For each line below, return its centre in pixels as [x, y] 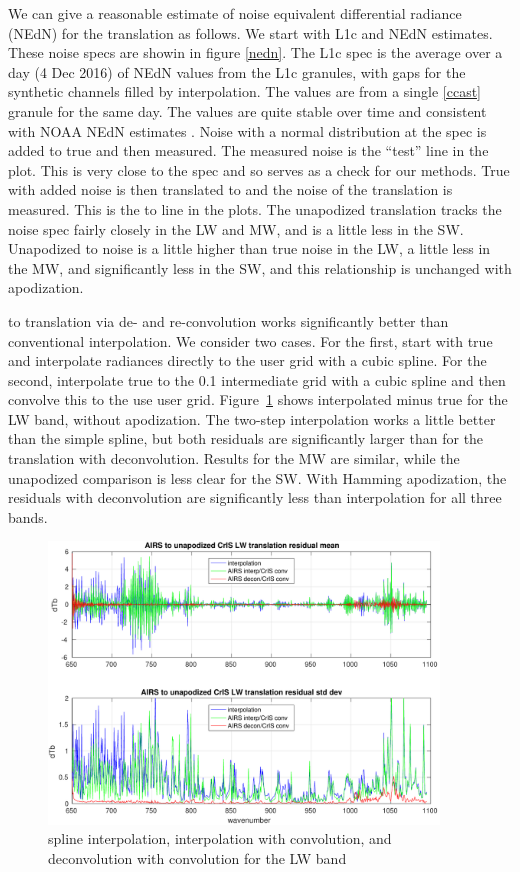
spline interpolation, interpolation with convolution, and [220, 838]
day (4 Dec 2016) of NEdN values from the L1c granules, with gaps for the [237, 71]
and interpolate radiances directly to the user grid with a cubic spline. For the [247, 360]
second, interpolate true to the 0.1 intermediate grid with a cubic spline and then [257, 379]
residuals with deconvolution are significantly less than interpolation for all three [255, 497]
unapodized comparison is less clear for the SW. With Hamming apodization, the [257, 477]
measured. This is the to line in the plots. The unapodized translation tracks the [255, 208]
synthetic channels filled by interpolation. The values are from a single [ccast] [244, 91]
